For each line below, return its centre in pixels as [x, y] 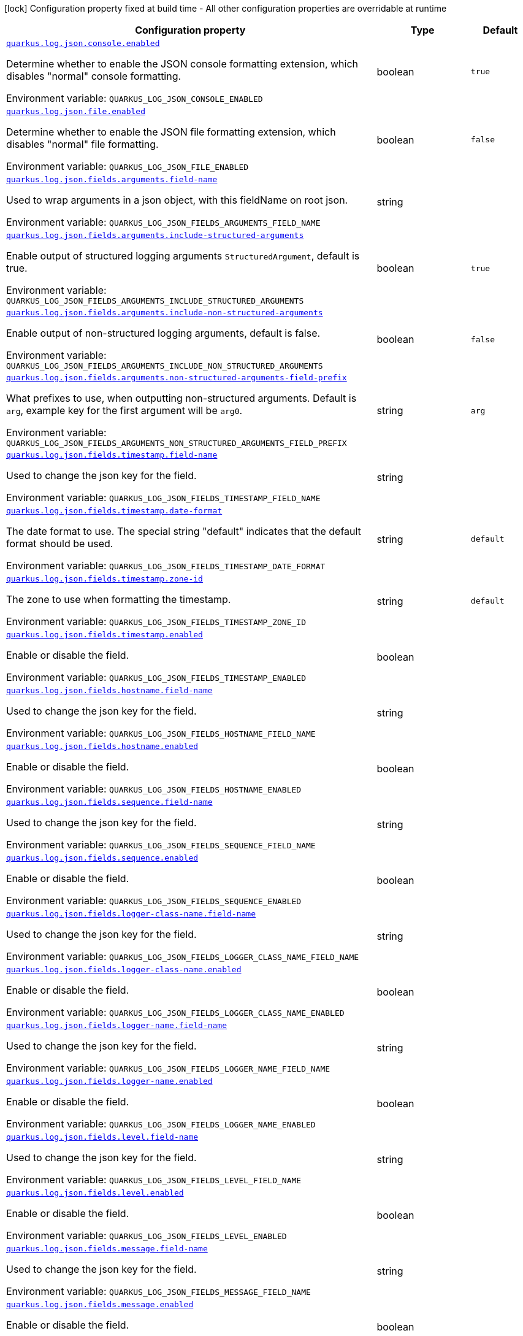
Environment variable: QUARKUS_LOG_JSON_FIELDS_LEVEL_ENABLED [147, 1235]
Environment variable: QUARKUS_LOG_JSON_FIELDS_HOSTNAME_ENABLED [154, 789]
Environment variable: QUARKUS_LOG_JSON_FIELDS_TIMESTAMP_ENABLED [156, 677]
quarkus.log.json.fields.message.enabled [100, 1304]
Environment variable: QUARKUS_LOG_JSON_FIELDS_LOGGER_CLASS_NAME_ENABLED [175, 1012]
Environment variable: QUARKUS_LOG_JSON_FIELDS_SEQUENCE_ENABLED [154, 900]
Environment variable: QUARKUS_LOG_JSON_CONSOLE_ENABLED [135, 98]
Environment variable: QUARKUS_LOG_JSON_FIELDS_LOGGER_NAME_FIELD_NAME [168, 1068]
